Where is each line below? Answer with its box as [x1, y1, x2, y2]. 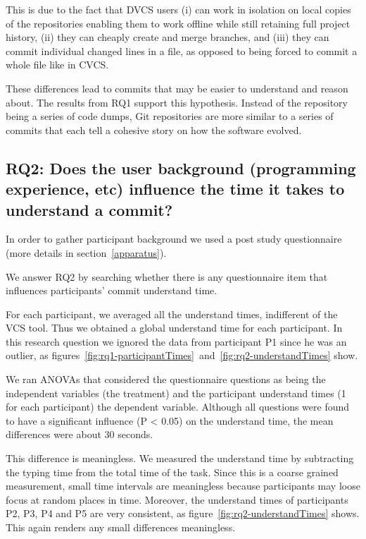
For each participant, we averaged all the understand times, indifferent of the [6, 306, 338, 321]
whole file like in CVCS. [6, 57, 109, 72]
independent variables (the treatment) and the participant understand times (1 [6, 385, 346, 400]
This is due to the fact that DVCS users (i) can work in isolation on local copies [6, 2, 351, 16]
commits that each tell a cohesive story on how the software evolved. [6, 122, 302, 137]
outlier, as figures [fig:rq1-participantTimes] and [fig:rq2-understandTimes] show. [6, 348, 358, 363]
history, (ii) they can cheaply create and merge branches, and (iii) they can [6, 30, 329, 44]
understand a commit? [6, 198, 173, 220]
